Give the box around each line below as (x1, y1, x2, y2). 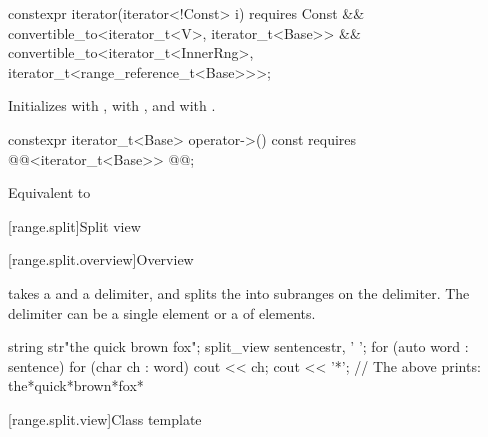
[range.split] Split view (8, 215, 141, 236)
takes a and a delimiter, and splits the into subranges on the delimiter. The (8, 282, 470, 303)
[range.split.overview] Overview (8, 249, 194, 270)
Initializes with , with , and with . (8, 95, 216, 116)
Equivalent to (8, 182, 91, 203)
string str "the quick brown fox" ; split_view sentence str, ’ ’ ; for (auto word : (8, 336, 469, 357)
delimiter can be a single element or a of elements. (8, 302, 316, 323)
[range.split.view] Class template (8, 408, 202, 429)
